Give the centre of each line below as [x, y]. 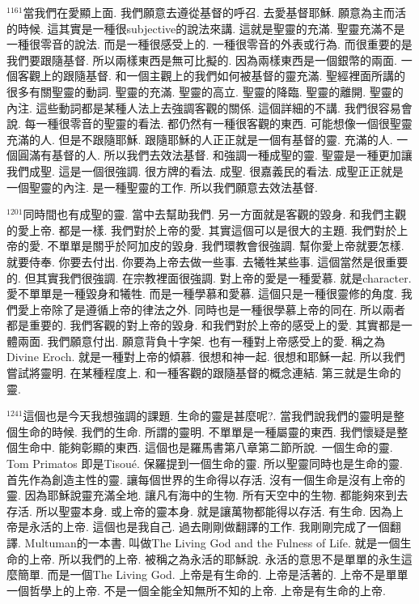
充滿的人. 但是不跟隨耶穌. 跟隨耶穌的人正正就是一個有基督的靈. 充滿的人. [200, 139]
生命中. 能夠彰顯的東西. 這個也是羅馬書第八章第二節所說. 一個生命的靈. [205, 447]
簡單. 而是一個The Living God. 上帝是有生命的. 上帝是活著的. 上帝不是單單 [213, 574]
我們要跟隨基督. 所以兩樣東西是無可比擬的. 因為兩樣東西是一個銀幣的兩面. [202, 60]
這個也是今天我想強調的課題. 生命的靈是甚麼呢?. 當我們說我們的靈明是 [208, 416]
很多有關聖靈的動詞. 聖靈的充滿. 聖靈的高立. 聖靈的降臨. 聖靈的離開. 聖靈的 [205, 91]
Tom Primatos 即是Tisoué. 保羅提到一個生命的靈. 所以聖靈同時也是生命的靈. [205, 464]
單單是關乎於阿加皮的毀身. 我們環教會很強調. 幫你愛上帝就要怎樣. [231, 246]
